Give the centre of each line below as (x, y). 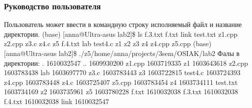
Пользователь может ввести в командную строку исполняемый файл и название (123, 24)
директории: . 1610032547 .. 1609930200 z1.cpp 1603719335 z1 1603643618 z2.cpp (126, 63)
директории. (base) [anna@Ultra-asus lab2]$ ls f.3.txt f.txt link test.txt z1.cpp (121, 34)
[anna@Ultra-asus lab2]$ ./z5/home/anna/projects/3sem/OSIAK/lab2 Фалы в (122, 53)
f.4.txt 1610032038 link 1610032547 (57, 101)
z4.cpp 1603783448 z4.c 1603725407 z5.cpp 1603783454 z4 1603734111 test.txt (121, 82)
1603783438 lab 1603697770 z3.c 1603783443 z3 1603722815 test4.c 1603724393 (122, 72)
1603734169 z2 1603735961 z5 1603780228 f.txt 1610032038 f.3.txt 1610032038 (121, 92)
